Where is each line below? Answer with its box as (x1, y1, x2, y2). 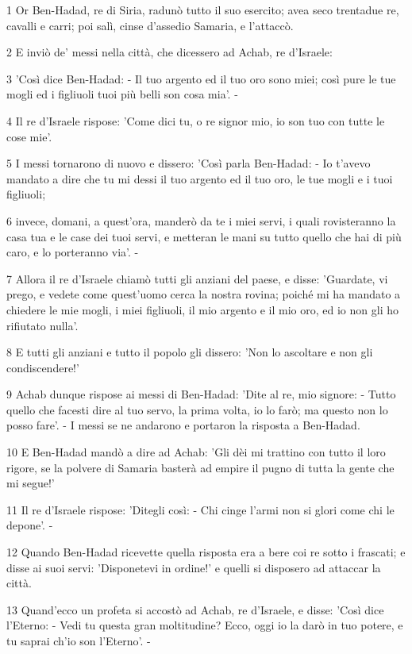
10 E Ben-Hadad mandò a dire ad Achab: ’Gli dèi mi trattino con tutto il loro (6, 444, 386, 460)
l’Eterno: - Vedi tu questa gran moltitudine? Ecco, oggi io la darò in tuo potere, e (6, 617, 403, 633)
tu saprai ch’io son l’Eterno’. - (6, 633, 151, 648)
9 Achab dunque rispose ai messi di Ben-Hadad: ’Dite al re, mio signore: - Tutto (6, 386, 396, 402)
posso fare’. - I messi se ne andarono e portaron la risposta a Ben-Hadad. (6, 417, 360, 433)
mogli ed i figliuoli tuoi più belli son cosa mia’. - (6, 86, 238, 102)
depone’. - (6, 517, 53, 533)
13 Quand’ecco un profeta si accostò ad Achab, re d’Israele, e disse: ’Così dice (6, 601, 384, 617)
